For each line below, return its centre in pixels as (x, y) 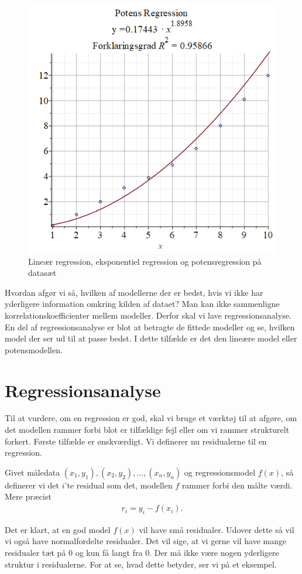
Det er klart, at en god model (58, 529)
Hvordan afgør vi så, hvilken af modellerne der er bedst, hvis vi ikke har (134, 292)
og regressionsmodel (220, 472)
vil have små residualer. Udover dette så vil (217, 529)
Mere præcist (28, 496)
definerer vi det (32, 485)
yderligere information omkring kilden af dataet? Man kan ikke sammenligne (142, 304)
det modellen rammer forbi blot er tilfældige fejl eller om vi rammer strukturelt (147, 430)
